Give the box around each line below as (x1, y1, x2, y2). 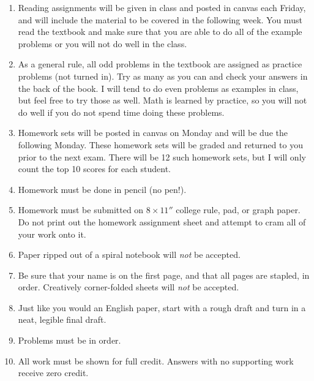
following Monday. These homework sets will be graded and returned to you (18, 138, 303, 151)
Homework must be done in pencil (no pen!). (18, 183, 187, 195)
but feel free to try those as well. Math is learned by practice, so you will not (18, 94, 307, 107)
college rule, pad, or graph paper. (176, 203, 301, 216)
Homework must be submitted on (18, 203, 144, 216)
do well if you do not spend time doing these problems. (18, 105, 225, 118)
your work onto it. (18, 227, 86, 240)
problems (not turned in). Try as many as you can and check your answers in (18, 69, 308, 82)
